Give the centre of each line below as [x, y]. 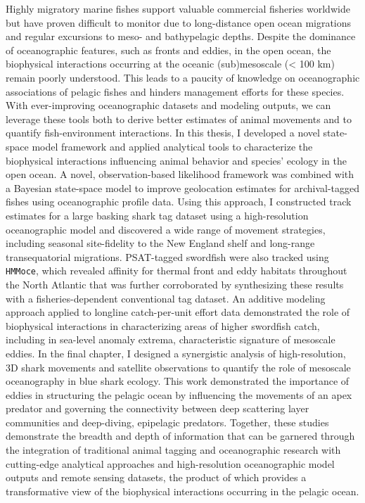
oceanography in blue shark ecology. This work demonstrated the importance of [178, 381]
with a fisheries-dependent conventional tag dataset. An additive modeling [166, 298]
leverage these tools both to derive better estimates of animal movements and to [179, 119]
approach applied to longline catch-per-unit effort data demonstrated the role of [178, 312]
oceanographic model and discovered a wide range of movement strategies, [166, 229]
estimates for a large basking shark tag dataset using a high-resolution [157, 215]
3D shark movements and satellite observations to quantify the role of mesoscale [178, 367]
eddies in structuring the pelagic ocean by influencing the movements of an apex [179, 394]
